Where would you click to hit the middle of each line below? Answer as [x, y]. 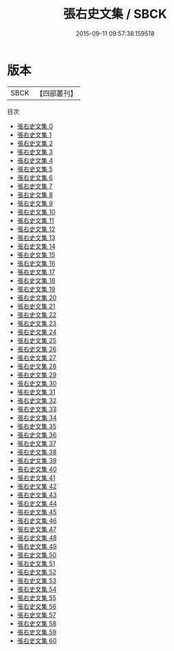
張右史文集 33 [37, 409]
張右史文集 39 [37, 460]
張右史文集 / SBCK [115, 14]
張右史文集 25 [37, 340]
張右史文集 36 [37, 435]
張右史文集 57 [36, 615]
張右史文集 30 [37, 383]
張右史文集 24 [37, 332]
